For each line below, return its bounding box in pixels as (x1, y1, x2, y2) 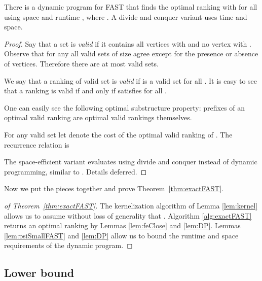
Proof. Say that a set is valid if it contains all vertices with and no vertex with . (4, 38, 251, 49)
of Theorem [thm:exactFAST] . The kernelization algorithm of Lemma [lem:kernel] (4, 200, 258, 210)
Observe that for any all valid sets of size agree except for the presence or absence (4, 48, 258, 59)
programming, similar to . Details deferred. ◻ (4, 166, 147, 177)
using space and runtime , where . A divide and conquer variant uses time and (4, 11, 247, 22)
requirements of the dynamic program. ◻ (4, 240, 133, 251)
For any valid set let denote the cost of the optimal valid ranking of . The (4, 129, 233, 139)
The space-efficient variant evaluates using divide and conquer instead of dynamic (4, 156, 257, 167)
